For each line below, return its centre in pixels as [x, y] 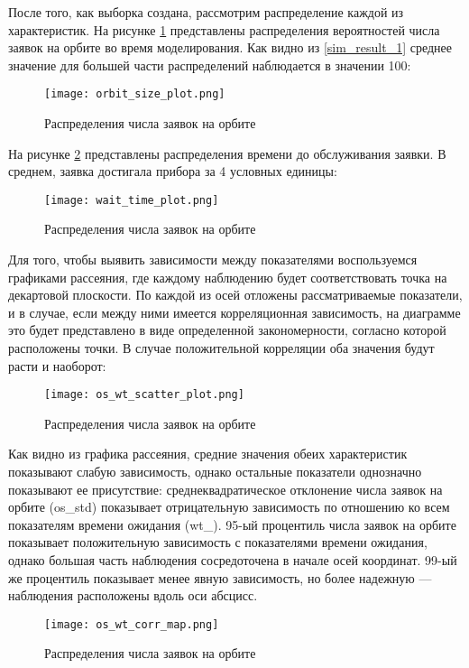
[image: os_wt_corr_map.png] [132, 624]
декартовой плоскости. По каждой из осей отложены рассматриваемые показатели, [235, 295]
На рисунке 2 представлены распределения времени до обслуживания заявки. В [227, 153]
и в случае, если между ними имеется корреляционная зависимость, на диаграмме [234, 312]
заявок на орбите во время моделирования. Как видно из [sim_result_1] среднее [230, 47]
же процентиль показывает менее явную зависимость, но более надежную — [220, 577]
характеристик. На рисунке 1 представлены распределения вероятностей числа [224, 29]
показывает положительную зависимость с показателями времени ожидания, [218, 542]
